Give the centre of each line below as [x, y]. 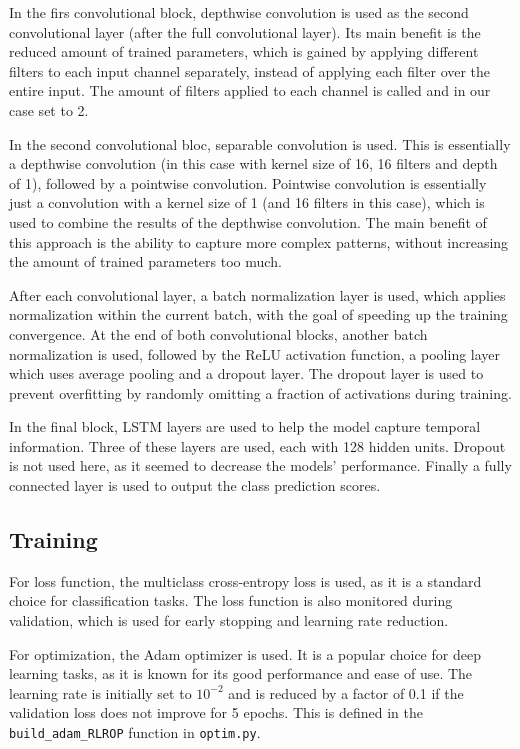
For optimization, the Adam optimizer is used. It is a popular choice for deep [245, 653]
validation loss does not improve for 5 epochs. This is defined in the [216, 712]
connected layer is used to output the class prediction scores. [195, 485]
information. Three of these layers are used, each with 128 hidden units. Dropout [257, 445]
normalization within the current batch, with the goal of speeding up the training [258, 314]
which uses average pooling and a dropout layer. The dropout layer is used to [246, 373]
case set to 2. [49, 109]
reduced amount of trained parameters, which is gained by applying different [244, 51]
